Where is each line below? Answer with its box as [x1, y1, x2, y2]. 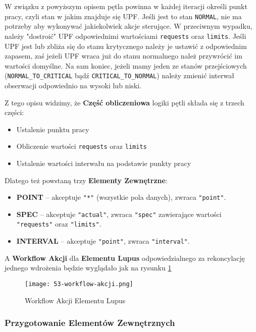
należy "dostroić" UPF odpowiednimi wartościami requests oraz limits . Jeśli [5, 30, 246, 41]
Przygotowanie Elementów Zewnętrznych [5, 316, 175, 329]
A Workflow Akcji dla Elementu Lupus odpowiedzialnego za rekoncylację [5, 252, 245, 263]
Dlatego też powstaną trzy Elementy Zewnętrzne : [5, 175, 168, 185]
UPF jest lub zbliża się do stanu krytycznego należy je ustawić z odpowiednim [5, 40, 247, 51]
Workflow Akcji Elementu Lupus [25, 295, 126, 305]
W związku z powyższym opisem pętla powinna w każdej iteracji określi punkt [5, 1, 247, 11]
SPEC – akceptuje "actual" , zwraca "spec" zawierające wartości [16, 208, 222, 219]
